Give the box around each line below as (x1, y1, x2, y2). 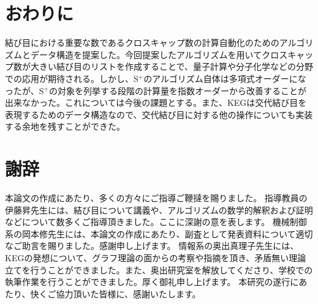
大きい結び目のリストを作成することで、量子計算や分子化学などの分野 (30, 60, 314, 73)
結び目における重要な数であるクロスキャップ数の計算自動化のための (5, 36, 279, 49)
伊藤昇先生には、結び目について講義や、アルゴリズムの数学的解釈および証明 (5, 203, 313, 216)
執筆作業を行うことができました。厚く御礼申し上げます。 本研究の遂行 (5, 275, 290, 288)
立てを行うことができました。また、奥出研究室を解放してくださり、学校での (5, 263, 313, 276)
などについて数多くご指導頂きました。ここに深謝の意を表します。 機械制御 (5, 215, 307, 228)
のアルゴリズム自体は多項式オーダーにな (143, 72, 306, 84)
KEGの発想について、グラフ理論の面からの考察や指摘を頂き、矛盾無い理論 (5, 251, 306, 264)
